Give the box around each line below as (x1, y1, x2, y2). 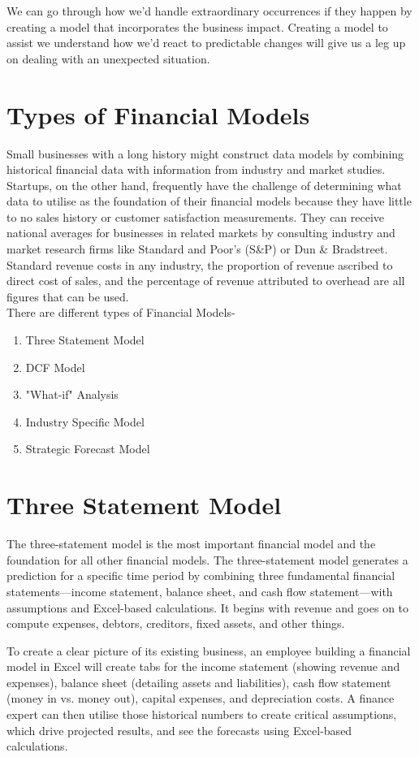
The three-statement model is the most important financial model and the (6, 535, 376, 552)
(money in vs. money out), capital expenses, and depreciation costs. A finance (6, 690, 395, 707)
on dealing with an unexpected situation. (6, 50, 210, 67)
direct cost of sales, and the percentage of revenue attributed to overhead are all (6, 272, 405, 289)
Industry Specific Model (25, 413, 145, 430)
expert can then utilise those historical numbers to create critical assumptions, (6, 706, 397, 723)
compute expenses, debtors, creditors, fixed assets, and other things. (6, 615, 345, 632)
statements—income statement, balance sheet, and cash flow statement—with (6, 582, 393, 599)
